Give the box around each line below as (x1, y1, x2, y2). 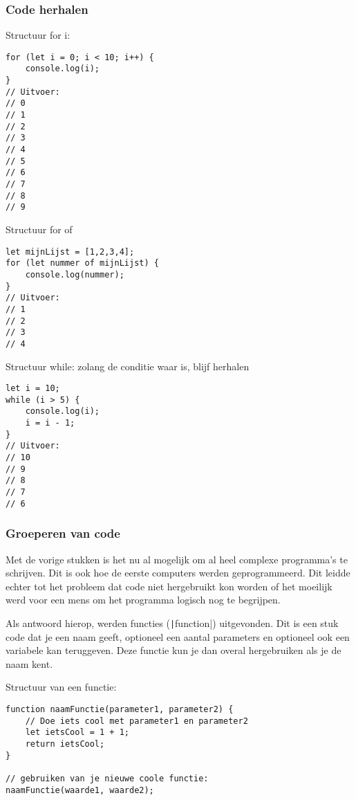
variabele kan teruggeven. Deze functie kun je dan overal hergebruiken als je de (6, 643, 341, 657)
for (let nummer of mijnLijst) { (6, 258, 159, 269)
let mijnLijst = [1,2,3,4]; (6, 246, 135, 257)
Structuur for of (6, 222, 73, 236)
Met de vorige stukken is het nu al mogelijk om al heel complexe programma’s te (6, 552, 348, 566)
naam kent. (6, 656, 53, 671)
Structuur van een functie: (6, 680, 117, 694)
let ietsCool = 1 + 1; (25, 727, 129, 738)
